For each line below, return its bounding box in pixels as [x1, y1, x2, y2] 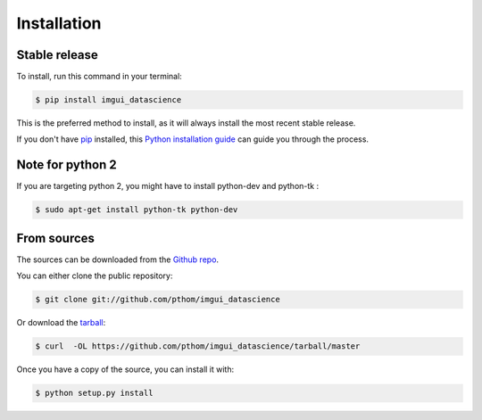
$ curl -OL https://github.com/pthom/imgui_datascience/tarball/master [35, 342, 361, 351]
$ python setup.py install [35, 388, 154, 399]
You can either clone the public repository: [16, 270, 173, 281]
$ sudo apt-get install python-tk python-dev [35, 205, 238, 215]
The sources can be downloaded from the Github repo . [16, 254, 219, 265]
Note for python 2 [16, 157, 117, 173]
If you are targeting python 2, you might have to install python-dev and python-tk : [16, 181, 320, 192]
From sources [16, 230, 96, 245]
